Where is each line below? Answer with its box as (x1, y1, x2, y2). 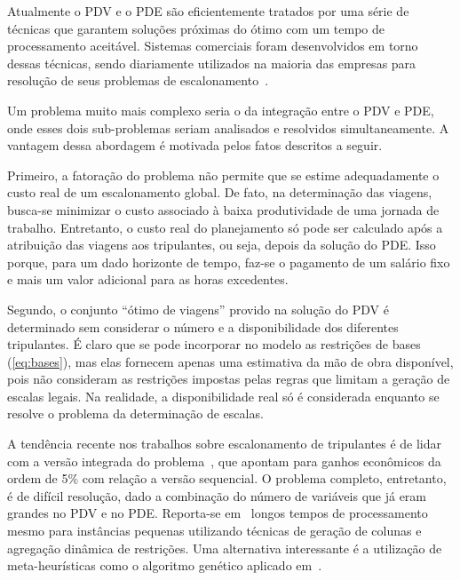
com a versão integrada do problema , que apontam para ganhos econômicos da (7, 451, 441, 470)
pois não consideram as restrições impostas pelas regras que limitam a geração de (7, 369, 450, 388)
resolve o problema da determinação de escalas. (7, 404, 264, 423)
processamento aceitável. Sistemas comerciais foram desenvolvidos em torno (7, 36, 418, 55)
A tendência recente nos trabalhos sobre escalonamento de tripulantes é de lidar (7, 434, 441, 453)
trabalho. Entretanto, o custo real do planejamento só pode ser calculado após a (7, 218, 443, 236)
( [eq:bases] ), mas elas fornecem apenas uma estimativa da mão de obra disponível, (7, 352, 454, 370)
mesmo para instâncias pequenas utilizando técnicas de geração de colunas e (7, 521, 422, 540)
